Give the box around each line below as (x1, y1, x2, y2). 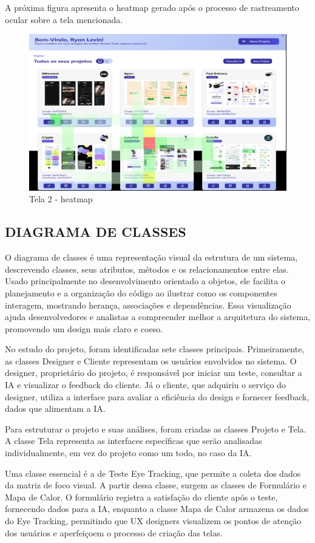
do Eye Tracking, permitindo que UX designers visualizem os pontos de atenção (5, 514, 302, 527)
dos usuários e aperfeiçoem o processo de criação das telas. (5, 526, 223, 539)
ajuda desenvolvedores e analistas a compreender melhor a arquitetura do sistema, (5, 310, 311, 323)
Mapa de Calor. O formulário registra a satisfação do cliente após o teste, (5, 490, 278, 503)
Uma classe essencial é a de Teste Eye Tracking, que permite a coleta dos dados (5, 466, 301, 479)
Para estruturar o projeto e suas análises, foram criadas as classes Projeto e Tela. (5, 422, 307, 435)
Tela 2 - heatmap (29, 193, 93, 205)
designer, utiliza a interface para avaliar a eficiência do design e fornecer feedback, (5, 390, 310, 403)
